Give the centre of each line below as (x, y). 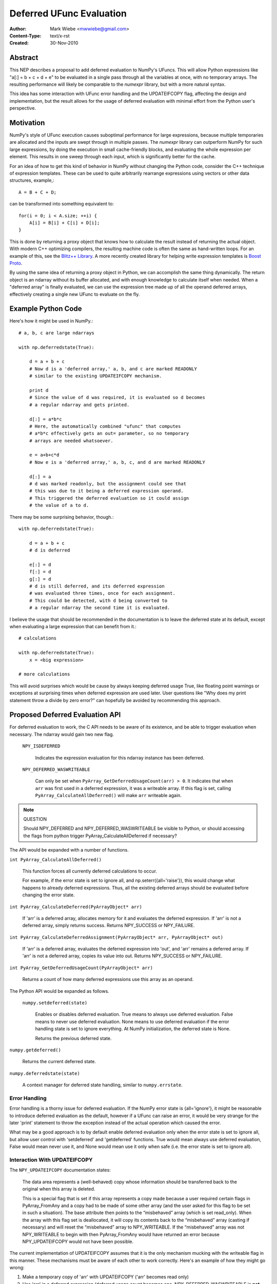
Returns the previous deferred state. (74, 1038)
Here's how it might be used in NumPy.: (51, 321)
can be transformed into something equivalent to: (62, 204)
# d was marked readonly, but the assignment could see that (108, 484)
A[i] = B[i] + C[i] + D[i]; (64, 223)
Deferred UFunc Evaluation (68, 13)
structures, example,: (32, 180)
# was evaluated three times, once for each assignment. (102, 593)
